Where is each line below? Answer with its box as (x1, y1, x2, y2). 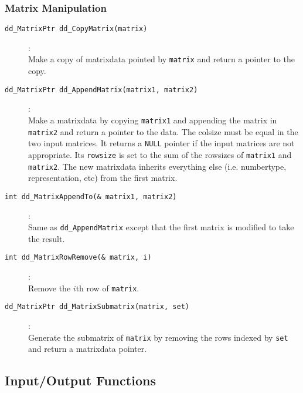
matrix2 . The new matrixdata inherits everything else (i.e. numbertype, (28, 160, 287, 172)
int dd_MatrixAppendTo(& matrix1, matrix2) (5, 192, 177, 201)
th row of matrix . (76, 281, 139, 294)
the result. (28, 232, 65, 244)
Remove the (28, 281, 71, 294)
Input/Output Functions (5, 371, 156, 389)
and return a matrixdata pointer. (28, 342, 147, 355)
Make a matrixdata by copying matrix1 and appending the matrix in (28, 113, 277, 126)
